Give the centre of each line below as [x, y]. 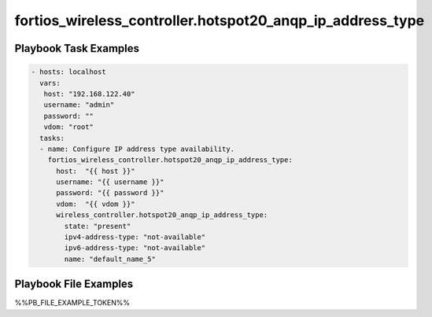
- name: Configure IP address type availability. [137, 149]
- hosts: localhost [68, 72]
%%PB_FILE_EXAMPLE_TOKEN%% [72, 303]
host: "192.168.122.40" [89, 94]
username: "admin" [79, 105]
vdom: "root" [69, 127]
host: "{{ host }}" [96, 171]
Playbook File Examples [74, 284]
